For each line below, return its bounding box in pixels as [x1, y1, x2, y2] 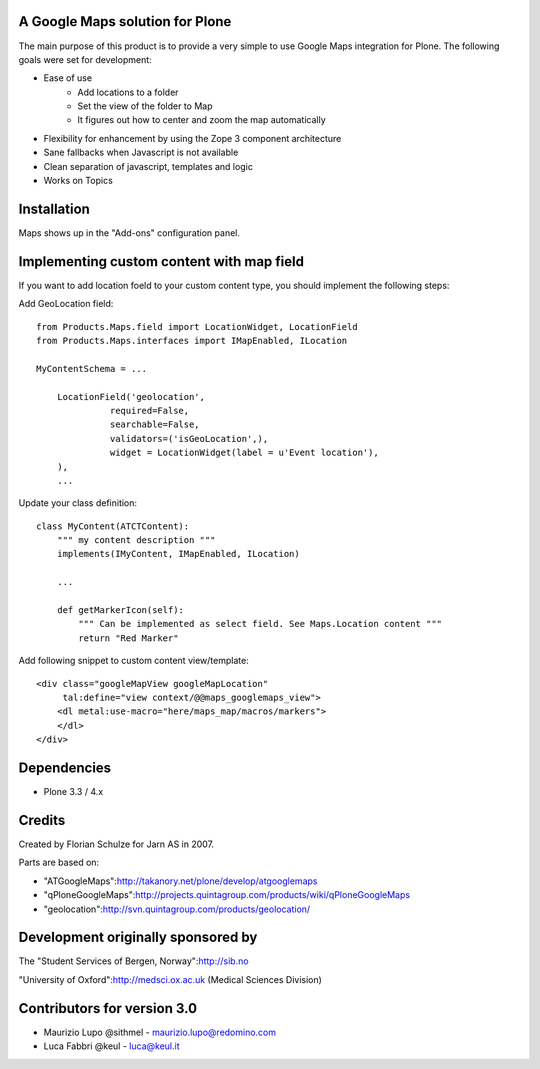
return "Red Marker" [78, 632, 179, 644]
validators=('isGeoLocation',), [110, 433, 269, 444]
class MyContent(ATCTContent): [36, 520, 190, 532]
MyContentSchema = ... [36, 363, 148, 374]
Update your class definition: [18, 497, 138, 509]
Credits [18, 811, 66, 829]
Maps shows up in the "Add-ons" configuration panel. [18, 226, 240, 239]
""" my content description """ [56, 535, 216, 546]
